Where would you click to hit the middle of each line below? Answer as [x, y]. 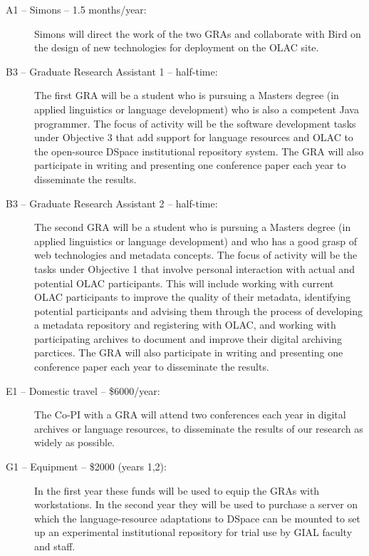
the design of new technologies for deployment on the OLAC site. [177, 47]
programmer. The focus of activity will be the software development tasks [195, 123]
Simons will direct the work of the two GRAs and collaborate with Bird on [198, 33]
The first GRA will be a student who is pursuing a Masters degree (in [187, 95]
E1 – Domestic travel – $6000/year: [83, 390]
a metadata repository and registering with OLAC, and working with [185, 325]
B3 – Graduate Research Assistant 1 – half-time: [112, 71]
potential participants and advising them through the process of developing [198, 310]
